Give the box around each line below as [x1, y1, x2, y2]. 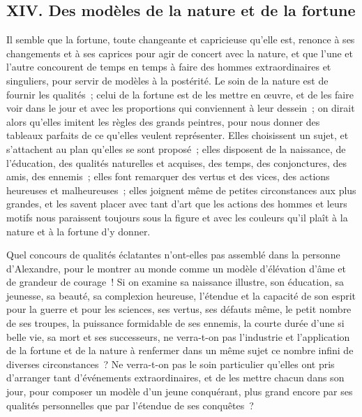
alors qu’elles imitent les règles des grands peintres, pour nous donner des [6, 114, 320, 129]
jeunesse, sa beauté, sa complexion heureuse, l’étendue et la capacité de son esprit [6, 288, 356, 302]
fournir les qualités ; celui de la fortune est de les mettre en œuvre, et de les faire [6, 87, 354, 101]
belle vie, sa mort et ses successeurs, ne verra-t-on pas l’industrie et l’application [6, 329, 350, 344]
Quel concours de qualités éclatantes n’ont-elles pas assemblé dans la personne [6, 247, 340, 262]
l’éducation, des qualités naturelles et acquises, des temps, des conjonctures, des [6, 155, 347, 170]
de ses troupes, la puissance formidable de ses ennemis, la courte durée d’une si [6, 316, 345, 330]
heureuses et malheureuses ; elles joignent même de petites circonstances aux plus [6, 182, 356, 197]
